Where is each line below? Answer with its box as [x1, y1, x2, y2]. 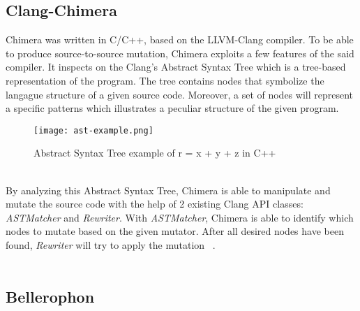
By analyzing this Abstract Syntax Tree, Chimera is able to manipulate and [6, 182, 331, 197]
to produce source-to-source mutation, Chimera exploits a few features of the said [6, 45, 354, 60]
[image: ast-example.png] [33, 125, 153, 136]
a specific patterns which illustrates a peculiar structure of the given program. [6, 101, 339, 115]
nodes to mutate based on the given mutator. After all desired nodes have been [6, 224, 344, 238]
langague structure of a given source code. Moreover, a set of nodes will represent [6, 87, 354, 101]
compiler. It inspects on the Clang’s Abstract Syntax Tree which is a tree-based [6, 59, 346, 74]
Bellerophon [6, 285, 95, 307]
